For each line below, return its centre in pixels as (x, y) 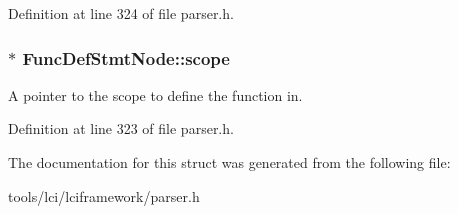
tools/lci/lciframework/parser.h (104, 195)
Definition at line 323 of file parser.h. (121, 128)
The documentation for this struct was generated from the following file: (229, 162)
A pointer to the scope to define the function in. (155, 94)
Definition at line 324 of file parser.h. (121, 13)
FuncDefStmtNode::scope (126, 57)
